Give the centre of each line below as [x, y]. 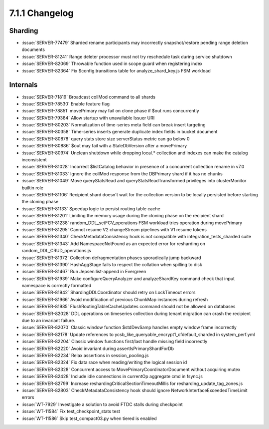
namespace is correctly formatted [57, 286]
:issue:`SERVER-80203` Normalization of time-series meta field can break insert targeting [114, 125]
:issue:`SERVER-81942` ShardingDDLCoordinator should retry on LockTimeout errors [109, 293]
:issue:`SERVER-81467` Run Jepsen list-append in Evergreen [84, 272]
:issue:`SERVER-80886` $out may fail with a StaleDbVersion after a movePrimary [104, 146]
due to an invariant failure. [49, 321]
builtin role [33, 188]
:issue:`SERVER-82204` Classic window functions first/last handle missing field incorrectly [115, 342]
